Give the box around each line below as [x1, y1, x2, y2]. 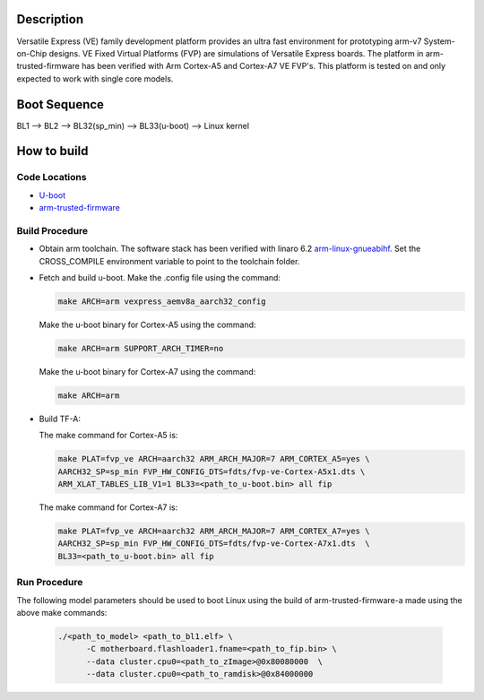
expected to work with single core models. [16, 73, 174, 84]
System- [423, 36, 456, 47]
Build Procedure [16, 224, 89, 237]
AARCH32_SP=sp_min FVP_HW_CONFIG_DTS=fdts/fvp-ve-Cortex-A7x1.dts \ [57, 539, 370, 549]
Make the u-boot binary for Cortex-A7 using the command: [39, 367, 256, 376]
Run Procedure [16, 576, 83, 589]
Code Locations [16, 171, 87, 184]
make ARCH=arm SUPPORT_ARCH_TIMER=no [57, 343, 224, 354]
